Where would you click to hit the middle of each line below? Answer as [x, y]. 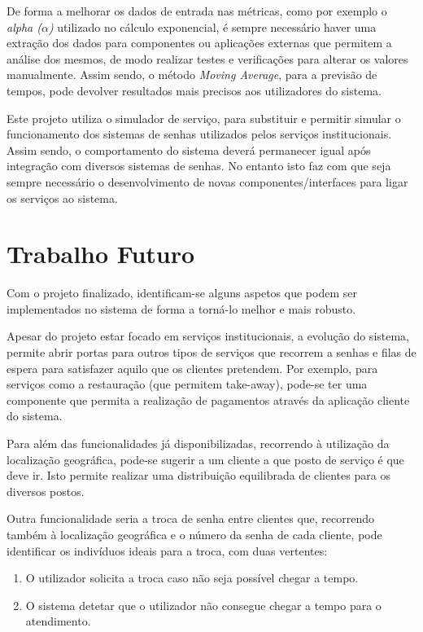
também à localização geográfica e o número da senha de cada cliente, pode [194, 534]
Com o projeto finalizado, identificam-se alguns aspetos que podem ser [182, 293]
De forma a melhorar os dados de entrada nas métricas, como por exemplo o [197, 11]
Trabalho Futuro [101, 254]
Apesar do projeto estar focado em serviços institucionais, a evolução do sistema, [208, 336]
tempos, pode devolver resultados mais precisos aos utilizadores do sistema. [194, 90]
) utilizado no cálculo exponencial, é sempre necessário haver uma [212, 26]
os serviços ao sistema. [62, 197]
